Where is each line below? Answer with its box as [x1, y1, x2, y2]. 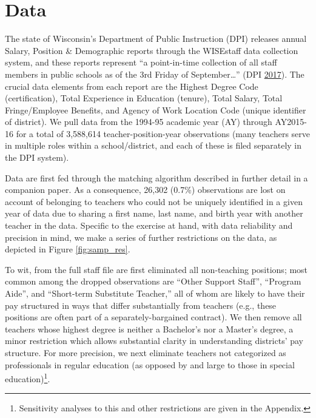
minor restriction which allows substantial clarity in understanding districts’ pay [5, 334, 303, 347]
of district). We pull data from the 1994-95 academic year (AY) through [5, 115, 272, 128]
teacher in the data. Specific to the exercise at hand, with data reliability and [5, 219, 293, 232]
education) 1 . [5, 371, 50, 385]
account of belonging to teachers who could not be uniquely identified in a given [5, 195, 303, 207]
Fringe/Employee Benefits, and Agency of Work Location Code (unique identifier [5, 103, 306, 116]
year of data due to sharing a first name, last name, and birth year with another [5, 207, 303, 220]
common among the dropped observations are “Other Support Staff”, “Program [5, 275, 301, 288]
